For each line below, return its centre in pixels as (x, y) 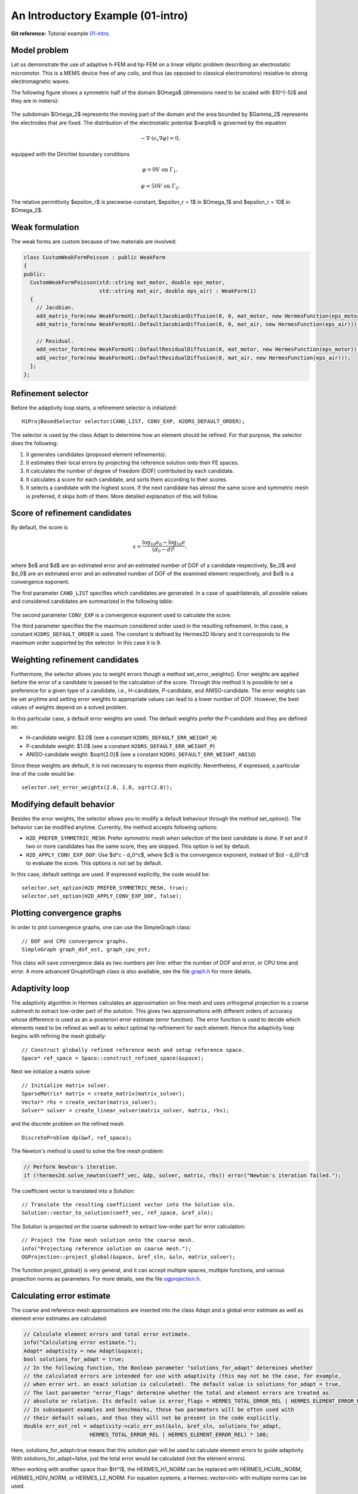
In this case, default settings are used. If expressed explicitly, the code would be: (110, 874)
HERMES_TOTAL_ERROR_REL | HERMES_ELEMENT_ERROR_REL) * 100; (180, 1435)
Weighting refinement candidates (75, 659)
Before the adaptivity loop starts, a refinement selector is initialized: (94, 408)
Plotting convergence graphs (66, 913)
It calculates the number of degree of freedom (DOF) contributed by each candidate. (130, 471)
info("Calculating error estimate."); (80, 1343)
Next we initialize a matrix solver (51, 1071)
